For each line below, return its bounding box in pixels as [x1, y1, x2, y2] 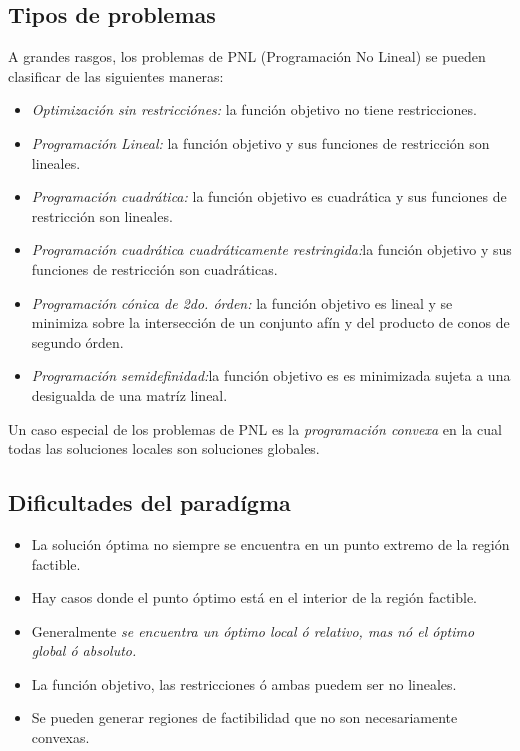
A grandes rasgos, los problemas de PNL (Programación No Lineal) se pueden [8, 46, 486, 67]
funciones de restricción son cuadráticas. [31, 258, 278, 279]
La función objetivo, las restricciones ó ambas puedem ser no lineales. [31, 673, 457, 694]
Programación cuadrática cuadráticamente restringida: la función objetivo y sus [31, 239, 512, 260]
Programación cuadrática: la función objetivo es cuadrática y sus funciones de [31, 186, 507, 207]
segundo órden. [31, 331, 124, 352]
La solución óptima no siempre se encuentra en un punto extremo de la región [31, 533, 510, 554]
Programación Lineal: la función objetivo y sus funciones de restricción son [31, 132, 490, 153]
